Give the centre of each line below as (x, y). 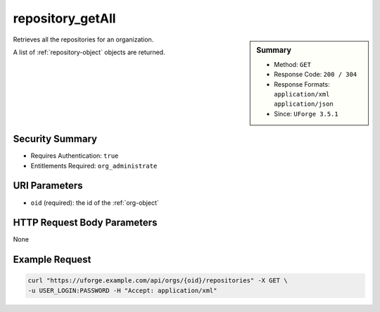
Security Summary (55, 139)
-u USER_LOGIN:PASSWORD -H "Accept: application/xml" (122, 290)
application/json (304, 104)
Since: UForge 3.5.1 (306, 113)
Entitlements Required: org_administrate (94, 166)
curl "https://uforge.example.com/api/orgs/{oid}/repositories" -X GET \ (158, 281)
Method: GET (292, 64)
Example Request (52, 260)
